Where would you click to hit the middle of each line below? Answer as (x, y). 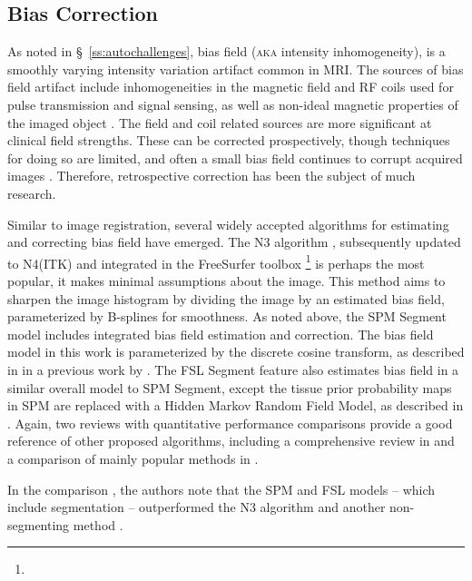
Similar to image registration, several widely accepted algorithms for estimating (228, 224)
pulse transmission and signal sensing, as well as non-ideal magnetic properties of (233, 104)
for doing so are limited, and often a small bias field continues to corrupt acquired (235, 158)
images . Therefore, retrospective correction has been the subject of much (211, 176)
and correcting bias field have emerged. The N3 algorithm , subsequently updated (234, 242)
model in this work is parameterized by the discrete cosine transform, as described (236, 352)
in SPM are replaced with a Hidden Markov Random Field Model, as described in (236, 405)
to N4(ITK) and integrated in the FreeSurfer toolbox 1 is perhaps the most (216, 261)
